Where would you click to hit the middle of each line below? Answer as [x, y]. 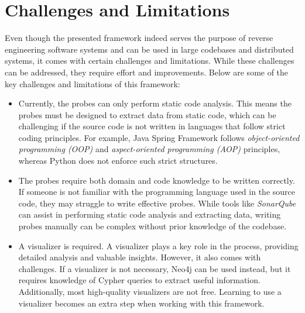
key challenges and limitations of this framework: [92, 83]
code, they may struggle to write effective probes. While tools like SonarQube [157, 203]
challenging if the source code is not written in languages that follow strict [152, 126]
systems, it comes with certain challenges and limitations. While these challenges [150, 61]
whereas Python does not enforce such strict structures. [118, 161]
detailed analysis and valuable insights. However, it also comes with [140, 257]
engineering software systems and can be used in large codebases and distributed [149, 49]
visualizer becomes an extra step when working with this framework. [141, 303]
